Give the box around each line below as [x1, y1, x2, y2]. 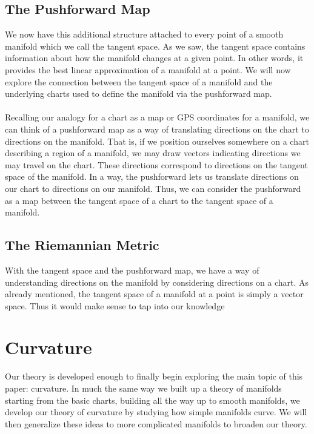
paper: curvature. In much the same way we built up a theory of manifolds [5, 382, 282, 394]
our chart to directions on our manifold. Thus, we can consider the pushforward [5, 182, 301, 194]
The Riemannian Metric [5, 235, 159, 254]
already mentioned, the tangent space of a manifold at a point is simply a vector [5, 288, 304, 300]
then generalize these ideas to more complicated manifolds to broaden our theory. [5, 417, 307, 430]
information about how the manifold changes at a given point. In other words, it [5, 51, 304, 64]
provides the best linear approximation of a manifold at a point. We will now [5, 63, 291, 76]
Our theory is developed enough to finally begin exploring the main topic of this [5, 370, 303, 383]
